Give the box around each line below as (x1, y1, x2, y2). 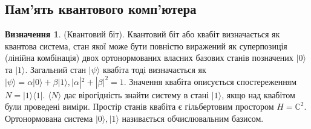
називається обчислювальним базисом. (122, 112, 264, 124)
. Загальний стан (25, 63, 87, 75)
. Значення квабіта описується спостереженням (123, 75, 297, 87)
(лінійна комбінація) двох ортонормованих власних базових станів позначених (5, 51, 293, 64)
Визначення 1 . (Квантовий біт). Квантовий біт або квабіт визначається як (5, 28, 280, 40)
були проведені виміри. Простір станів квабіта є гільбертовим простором (5, 100, 274, 113)
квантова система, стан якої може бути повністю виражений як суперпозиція (5, 39, 287, 52)
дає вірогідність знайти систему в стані (64, 88, 209, 101)
